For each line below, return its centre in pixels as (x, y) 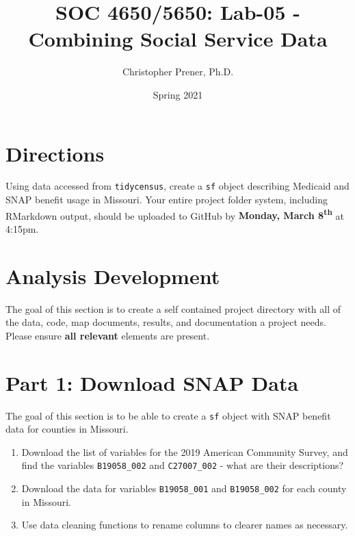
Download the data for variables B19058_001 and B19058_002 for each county (184, 488)
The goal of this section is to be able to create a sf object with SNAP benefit (168, 415)
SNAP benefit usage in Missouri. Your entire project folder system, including (167, 200)
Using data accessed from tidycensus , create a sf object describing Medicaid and (177, 186)
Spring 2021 (178, 94)
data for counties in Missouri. (67, 429)
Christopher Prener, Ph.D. (178, 72)
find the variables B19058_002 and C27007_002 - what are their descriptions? (183, 465)
